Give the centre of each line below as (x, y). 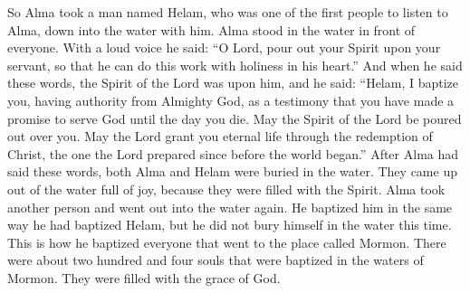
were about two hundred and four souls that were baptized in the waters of (216, 260)
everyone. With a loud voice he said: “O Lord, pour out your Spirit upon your (224, 47)
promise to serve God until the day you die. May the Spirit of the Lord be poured (235, 118)
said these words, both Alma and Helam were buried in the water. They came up (232, 171)
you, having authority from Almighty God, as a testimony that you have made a (231, 100)
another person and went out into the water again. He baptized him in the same (230, 207)
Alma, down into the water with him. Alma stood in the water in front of (211, 29)
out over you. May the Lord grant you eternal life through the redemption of (220, 136)
